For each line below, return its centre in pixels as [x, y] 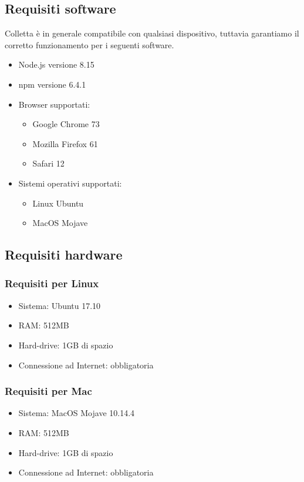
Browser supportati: [54, 104]
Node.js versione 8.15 [56, 64]
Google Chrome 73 [66, 124]
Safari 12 [48, 163]
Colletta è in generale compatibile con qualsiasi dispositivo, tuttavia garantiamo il [152, 33]
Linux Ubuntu [58, 203]
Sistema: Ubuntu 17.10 [60, 305]
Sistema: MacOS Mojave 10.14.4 [77, 413]
